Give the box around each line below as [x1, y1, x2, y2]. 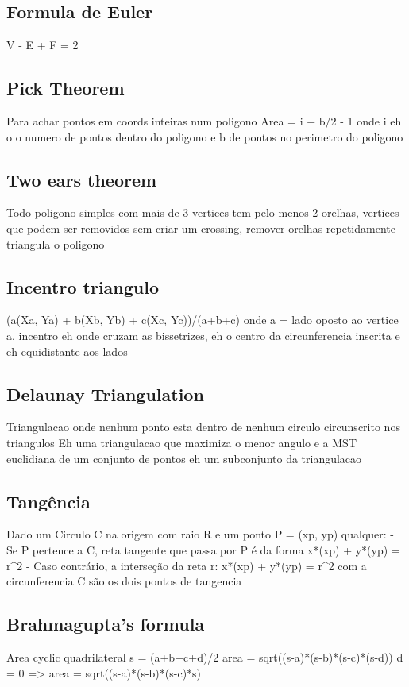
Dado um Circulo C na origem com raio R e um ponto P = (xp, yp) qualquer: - [6, 526, 395, 542]
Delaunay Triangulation [6, 381, 204, 406]
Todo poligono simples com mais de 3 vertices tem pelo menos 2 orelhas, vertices [6, 204, 399, 221]
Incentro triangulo [6, 274, 160, 299]
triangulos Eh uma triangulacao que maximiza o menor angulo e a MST [6, 434, 357, 450]
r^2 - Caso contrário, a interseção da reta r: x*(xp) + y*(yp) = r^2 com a [6, 557, 367, 573]
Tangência [6, 488, 91, 513]
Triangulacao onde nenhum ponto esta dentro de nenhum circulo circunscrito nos [6, 419, 400, 435]
